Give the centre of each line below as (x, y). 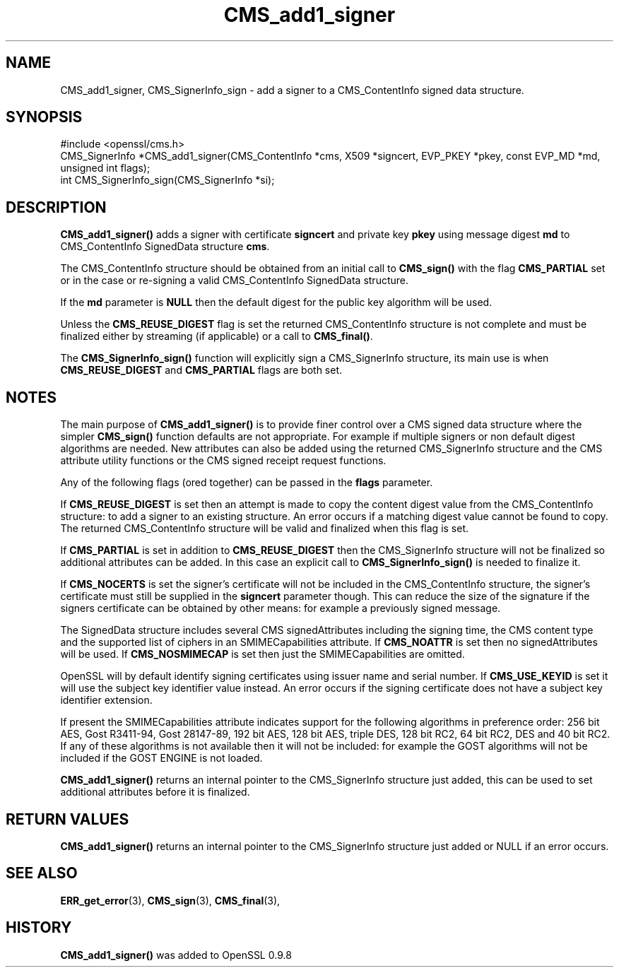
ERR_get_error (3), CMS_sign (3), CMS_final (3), (170, 900)
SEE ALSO (42, 873)
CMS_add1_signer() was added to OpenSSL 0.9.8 (176, 955)
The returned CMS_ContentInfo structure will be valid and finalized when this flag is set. (265, 529)
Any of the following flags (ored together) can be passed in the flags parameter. (247, 483)
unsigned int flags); (105, 168)
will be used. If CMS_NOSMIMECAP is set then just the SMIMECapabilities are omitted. (263, 654)
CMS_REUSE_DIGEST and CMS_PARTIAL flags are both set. (201, 370)
